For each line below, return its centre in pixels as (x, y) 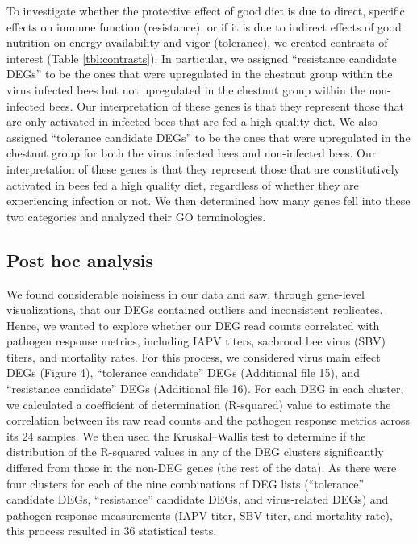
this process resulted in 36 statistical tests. (112, 531)
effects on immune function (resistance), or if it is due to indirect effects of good (204, 26)
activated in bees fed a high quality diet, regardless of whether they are (183, 184)
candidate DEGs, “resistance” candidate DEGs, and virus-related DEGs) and (198, 499)
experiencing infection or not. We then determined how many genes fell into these (208, 201)
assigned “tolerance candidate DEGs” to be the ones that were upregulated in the (208, 137)
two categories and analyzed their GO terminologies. (136, 216)
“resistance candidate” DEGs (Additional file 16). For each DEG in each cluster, (205, 389)
